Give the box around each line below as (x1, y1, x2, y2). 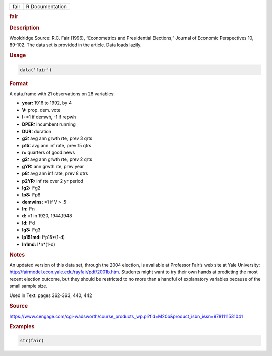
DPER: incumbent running (22, 121, 76, 127)
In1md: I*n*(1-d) (22, 241, 55, 247)
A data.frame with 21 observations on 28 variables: (9, 91, 115, 97)
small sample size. (9, 283, 48, 289)
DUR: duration (22, 128, 51, 134)
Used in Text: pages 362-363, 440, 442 (9, 292, 92, 299)
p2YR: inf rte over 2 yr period (22, 177, 83, 184)
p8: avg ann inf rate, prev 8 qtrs (22, 170, 88, 176)
